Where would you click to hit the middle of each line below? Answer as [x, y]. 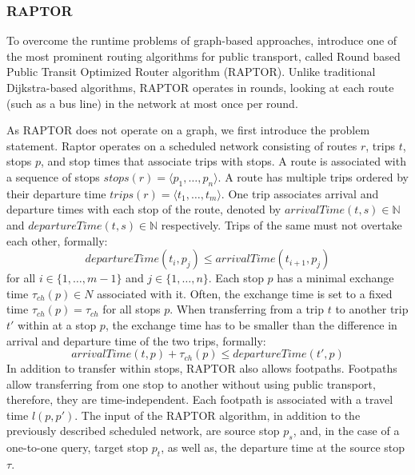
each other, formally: [57, 240]
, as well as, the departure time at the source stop [283, 447]
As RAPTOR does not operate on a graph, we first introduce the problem [188, 130]
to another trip [372, 309]
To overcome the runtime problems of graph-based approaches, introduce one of [202, 40]
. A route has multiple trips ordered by [313, 176]
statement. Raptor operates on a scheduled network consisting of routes [182, 145]
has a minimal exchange [335, 278]
